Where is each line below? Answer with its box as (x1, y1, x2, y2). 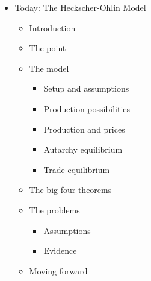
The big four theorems (29, 183, 112, 196)
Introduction (29, 21, 76, 34)
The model (29, 62, 69, 74)
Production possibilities (43, 102, 131, 115)
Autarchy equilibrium (43, 143, 123, 156)
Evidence (43, 244, 77, 257)
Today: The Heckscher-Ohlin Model (14, 1, 146, 13)
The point (29, 42, 66, 54)
